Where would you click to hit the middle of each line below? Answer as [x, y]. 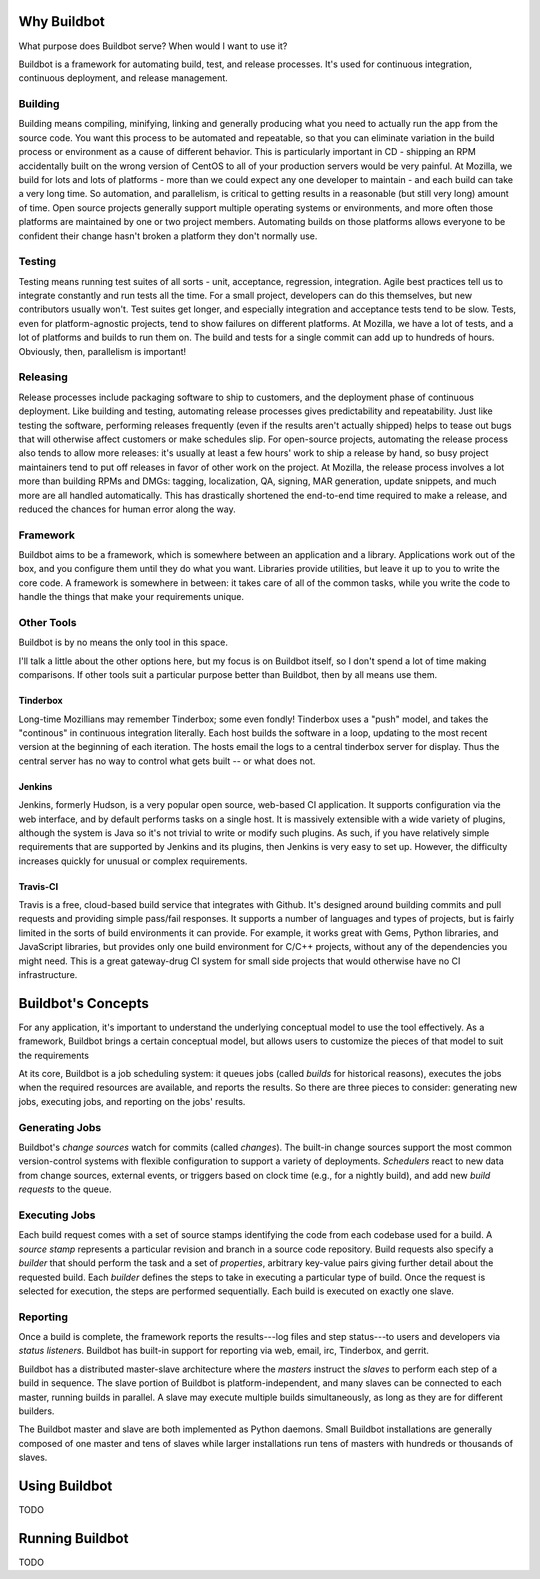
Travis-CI [38, 886]
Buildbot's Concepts [83, 1003]
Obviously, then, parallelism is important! [102, 351]
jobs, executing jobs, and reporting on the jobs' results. [132, 1101]
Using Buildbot [65, 1485]
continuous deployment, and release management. [123, 78]
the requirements [54, 1055]
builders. [36, 1411]
